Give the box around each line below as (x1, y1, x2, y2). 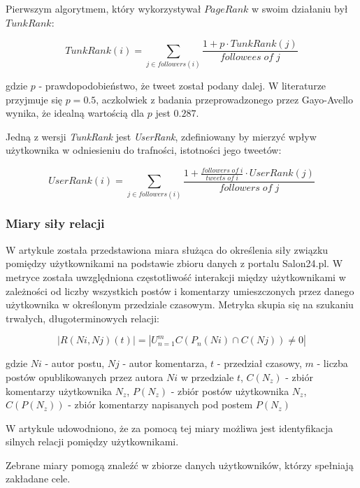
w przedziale (180, 369, 234, 384)
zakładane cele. (6, 471, 71, 486)
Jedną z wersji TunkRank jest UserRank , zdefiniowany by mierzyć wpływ (6, 129, 317, 143)
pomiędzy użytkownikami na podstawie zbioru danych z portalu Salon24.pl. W (6, 256, 343, 271)
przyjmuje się (6, 92, 63, 106)
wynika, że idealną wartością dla (6, 106, 145, 120)
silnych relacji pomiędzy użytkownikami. (6, 434, 179, 449)
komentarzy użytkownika (6, 383, 113, 398)
